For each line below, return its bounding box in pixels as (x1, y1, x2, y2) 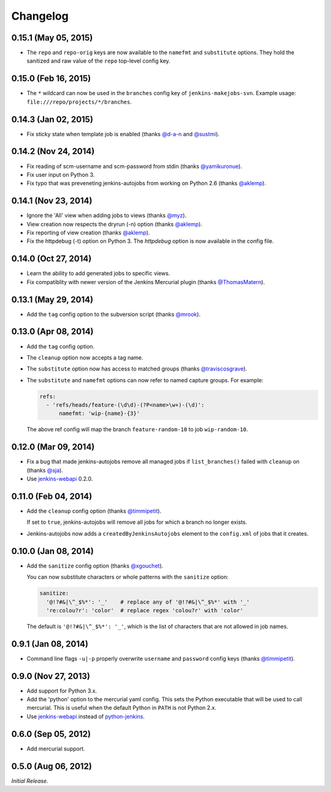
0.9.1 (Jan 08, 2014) (11, 639, 89, 649)
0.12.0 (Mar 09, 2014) (11, 442, 95, 452)
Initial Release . (11, 777, 48, 785)
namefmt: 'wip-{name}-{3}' (59, 410, 140, 417)
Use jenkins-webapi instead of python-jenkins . (26, 712, 145, 720)
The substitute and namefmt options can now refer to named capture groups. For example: (26, 376, 264, 383)
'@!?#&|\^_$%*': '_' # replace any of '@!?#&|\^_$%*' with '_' (46, 598, 250, 606)
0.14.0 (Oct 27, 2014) (11, 253, 92, 264)
